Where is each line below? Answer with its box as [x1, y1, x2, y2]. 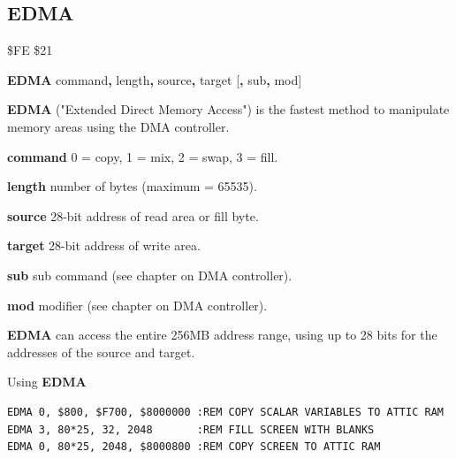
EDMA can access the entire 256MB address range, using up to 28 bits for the [7, 325, 437, 344]
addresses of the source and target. [7, 342, 195, 361]
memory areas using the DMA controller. [7, 117, 230, 135]
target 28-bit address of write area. [7, 236, 201, 255]
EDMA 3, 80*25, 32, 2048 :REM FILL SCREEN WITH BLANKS [7, 423, 375, 436]
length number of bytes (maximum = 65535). [7, 177, 257, 195]
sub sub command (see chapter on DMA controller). [7, 265, 293, 284]
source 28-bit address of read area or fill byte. [7, 206, 259, 225]
